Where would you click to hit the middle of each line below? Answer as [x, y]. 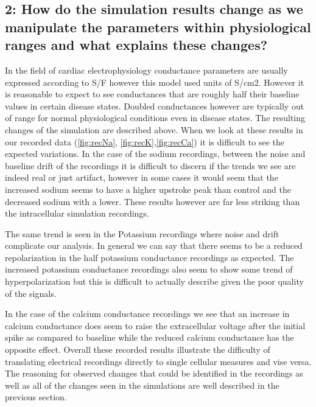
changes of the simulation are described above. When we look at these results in [154, 129]
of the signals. [31, 293]
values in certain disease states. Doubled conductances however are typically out [155, 106]
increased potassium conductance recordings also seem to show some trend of [149, 269]
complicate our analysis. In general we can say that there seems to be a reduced [154, 245]
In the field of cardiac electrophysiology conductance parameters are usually [146, 70]
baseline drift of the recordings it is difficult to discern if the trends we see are [150, 165]
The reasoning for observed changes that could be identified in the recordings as [154, 373]
